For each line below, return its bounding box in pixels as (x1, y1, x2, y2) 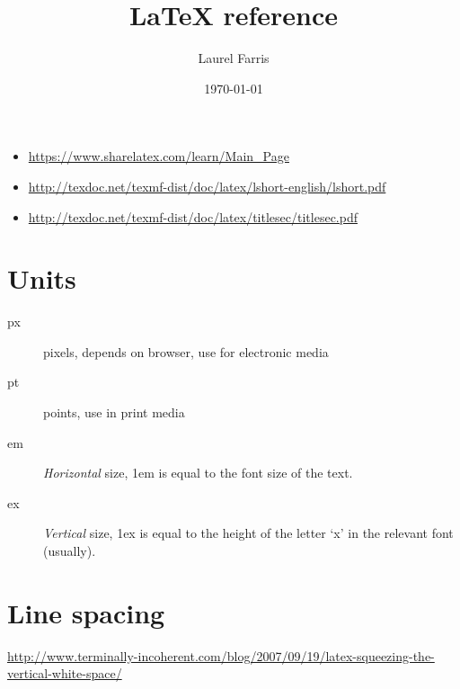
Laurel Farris (198, 49, 270, 67)
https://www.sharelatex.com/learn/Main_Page (28, 147, 289, 166)
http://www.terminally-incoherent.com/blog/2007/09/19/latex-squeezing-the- (7, 646, 435, 665)
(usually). (43, 541, 96, 559)
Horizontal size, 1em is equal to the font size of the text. (43, 463, 353, 482)
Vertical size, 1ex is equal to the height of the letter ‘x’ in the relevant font (43, 523, 454, 542)
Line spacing (7, 594, 165, 631)
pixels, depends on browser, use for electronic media (43, 342, 329, 361)
